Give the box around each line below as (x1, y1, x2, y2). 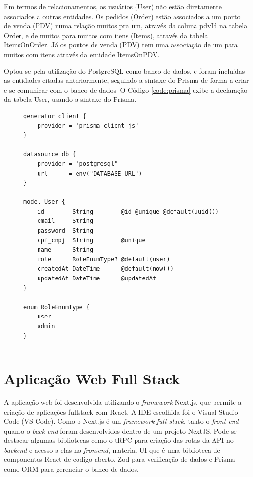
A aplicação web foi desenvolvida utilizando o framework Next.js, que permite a (4, 397, 242, 407)
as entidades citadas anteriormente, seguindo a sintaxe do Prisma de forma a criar (4, 75, 249, 85)
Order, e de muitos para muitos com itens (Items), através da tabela (4, 30, 208, 40)
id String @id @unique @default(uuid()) (37, 208, 219, 215)
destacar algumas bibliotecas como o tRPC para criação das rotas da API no (4, 435, 234, 445)
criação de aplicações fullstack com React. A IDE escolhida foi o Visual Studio (4, 406, 238, 417)
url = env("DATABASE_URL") (37, 170, 142, 177)
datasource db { (23, 151, 76, 158)
